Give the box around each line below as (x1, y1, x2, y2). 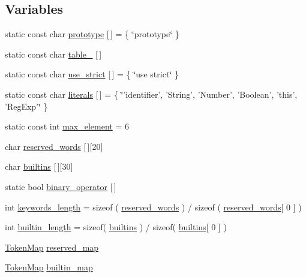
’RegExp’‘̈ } (5, 100, 48, 112)
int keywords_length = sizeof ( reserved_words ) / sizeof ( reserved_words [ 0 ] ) (5, 200, 302, 213)
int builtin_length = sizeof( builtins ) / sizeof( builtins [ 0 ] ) (5, 221, 227, 233)
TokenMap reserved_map (5, 240, 99, 253)
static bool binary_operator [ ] (5, 180, 116, 192)
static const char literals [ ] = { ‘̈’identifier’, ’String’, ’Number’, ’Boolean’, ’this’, (5, 88, 298, 100)
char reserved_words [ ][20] (5, 140, 103, 152)
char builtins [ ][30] (5, 160, 73, 173)
